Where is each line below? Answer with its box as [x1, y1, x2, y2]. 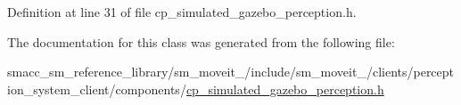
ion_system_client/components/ [7, 79, 186, 98]
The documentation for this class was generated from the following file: [7, 32, 395, 51]
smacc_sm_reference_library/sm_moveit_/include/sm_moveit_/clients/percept [7, 62, 455, 81]
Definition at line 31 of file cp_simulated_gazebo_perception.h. [7, 3, 357, 20]
